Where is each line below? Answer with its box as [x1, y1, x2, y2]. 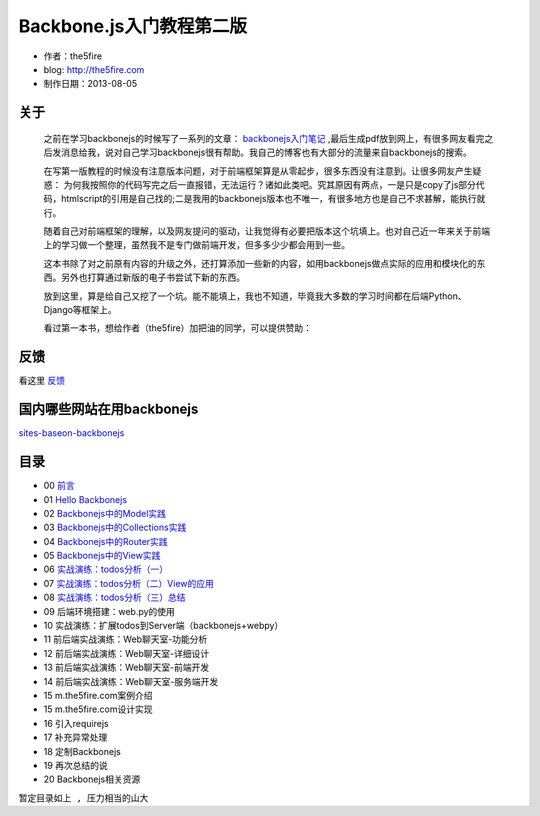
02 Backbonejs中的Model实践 [43, 507, 167, 519]
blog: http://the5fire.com [43, 63, 145, 75]
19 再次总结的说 [43, 759, 109, 771]
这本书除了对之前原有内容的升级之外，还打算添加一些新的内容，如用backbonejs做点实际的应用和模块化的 [43, 257, 477, 269]
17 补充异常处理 [43, 731, 108, 744]
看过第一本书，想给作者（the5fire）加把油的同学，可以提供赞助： [43, 322, 313, 334]
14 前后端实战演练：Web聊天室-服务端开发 [43, 675, 219, 687]
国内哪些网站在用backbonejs [18, 401, 199, 418]
